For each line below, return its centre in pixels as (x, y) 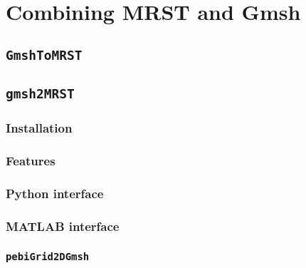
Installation (39, 128)
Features (31, 160)
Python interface (55, 193)
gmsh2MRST (40, 94)
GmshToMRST (44, 55)
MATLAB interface (63, 226)
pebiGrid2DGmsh (48, 257)
